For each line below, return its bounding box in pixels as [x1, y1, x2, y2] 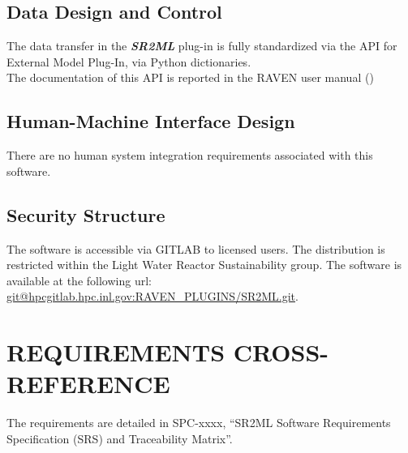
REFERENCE [6, 367, 170, 400]
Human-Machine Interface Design [6, 109, 295, 134]
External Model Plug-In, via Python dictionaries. [6, 53, 251, 70]
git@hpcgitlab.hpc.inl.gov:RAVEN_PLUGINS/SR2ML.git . [6, 288, 298, 305]
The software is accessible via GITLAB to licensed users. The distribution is [6, 240, 385, 257]
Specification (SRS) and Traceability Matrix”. [6, 429, 233, 447]
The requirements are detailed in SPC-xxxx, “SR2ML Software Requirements [6, 414, 391, 431]
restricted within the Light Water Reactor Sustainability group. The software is [6, 256, 402, 273]
